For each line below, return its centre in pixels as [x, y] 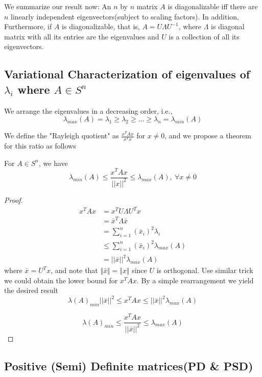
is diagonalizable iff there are [213, 6]
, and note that [74, 270]
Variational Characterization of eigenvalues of [127, 74]
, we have [53, 163]
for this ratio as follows [40, 146]
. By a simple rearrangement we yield [195, 280]
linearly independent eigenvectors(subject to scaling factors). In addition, [125, 16]
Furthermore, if [28, 26]
